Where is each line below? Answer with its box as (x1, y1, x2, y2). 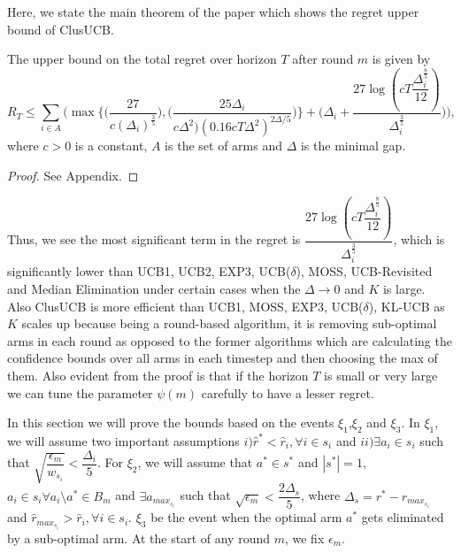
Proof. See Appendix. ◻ (7, 165, 139, 184)
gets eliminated (361, 508, 444, 526)
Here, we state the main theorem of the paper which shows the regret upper (7, 3, 419, 20)
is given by (372, 50, 431, 68)
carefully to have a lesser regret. (201, 383, 374, 402)
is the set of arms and (165, 136, 282, 155)
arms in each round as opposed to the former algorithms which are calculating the (7, 331, 452, 349)
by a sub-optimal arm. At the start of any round (7, 528, 271, 547)
